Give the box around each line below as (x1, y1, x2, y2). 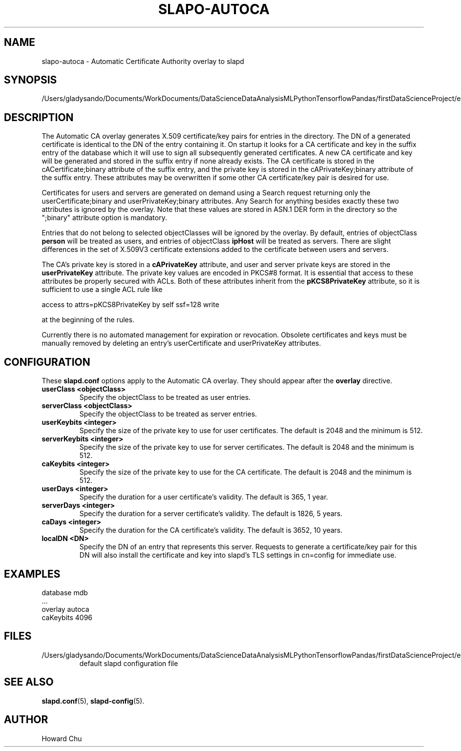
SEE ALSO (4, 676, 54, 688)
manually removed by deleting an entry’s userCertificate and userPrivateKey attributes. (42, 339, 321, 348)
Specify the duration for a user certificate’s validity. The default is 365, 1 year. (79, 493, 328, 501)
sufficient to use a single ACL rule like (42, 285, 163, 294)
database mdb (42, 588, 88, 597)
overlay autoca (42, 605, 89, 613)
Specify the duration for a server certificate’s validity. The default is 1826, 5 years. (79, 509, 343, 518)
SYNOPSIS (4, 74, 57, 86)
